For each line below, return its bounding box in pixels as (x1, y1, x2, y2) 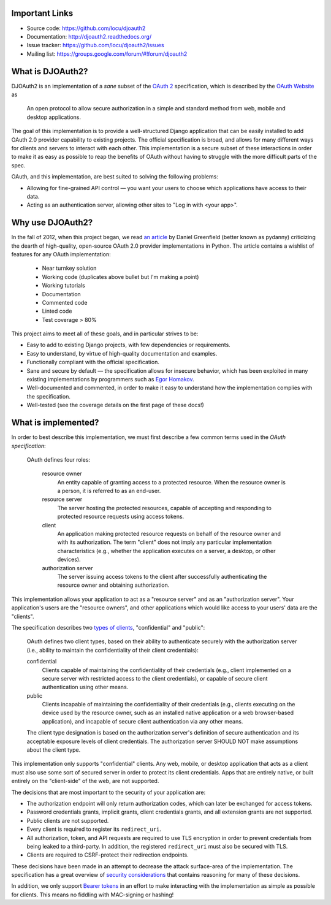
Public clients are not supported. (26, 817, 109, 824)
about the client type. (26, 746, 81, 754)
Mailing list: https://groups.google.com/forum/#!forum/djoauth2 (26, 50, 188, 58)
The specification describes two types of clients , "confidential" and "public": (11, 624, 205, 631)
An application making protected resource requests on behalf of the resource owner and (57, 530, 281, 538)
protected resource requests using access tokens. (57, 513, 185, 521)
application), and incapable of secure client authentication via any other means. (42, 717, 243, 725)
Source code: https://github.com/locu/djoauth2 (26, 25, 146, 32)
